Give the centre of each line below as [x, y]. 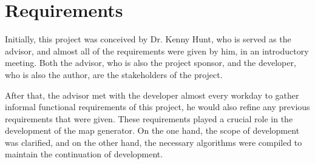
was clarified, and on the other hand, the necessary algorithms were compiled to [154, 142]
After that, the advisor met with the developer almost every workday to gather [152, 95]
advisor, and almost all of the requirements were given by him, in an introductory [157, 51]
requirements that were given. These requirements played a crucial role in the [149, 118]
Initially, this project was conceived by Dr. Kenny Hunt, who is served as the [148, 39]
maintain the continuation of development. [84, 154]
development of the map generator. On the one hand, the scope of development [152, 130]
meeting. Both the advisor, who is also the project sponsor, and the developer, [151, 63]
